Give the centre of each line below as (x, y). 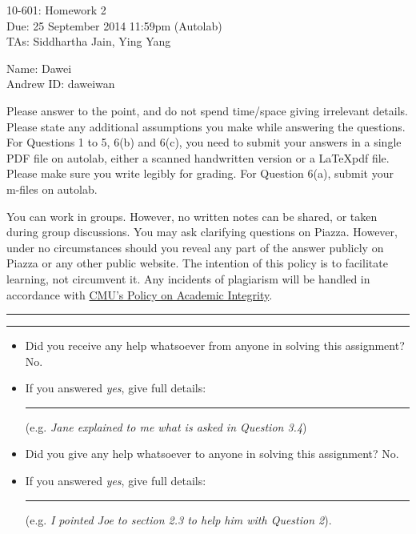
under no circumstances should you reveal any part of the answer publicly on (195, 247)
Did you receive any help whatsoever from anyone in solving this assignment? (215, 345)
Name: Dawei (39, 68)
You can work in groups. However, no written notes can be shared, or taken (192, 216)
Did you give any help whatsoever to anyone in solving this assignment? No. (212, 454)
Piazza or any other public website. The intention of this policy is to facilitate (197, 263)
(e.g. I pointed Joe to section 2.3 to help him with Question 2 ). (178, 519)
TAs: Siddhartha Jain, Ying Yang (89, 41)
